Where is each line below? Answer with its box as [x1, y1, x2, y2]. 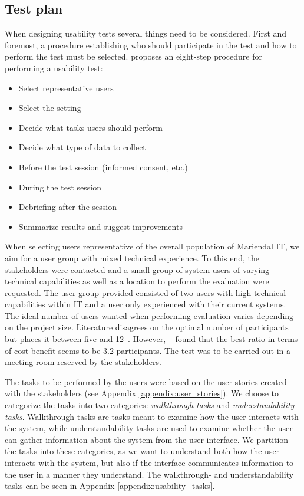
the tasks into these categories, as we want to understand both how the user [5, 445, 280, 457]
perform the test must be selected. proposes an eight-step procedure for [5, 50, 263, 63]
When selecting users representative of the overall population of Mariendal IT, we [5, 240, 300, 252]
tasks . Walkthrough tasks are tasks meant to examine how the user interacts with [5, 410, 299, 422]
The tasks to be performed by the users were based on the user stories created [5, 375, 287, 387]
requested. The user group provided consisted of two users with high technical [5, 286, 286, 298]
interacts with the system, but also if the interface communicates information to [5, 456, 294, 469]
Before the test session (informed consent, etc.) [18, 160, 188, 173]
